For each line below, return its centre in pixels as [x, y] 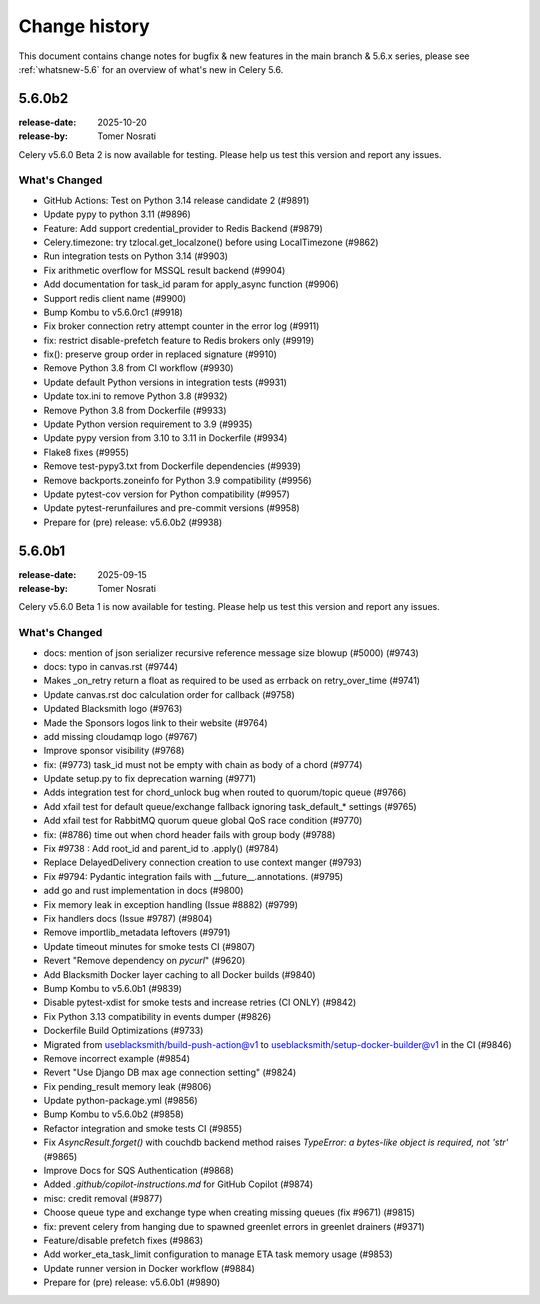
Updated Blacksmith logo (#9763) [113, 709]
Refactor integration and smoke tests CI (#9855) [143, 1128]
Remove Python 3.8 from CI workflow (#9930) [138, 368]
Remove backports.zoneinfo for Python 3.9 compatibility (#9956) [177, 480]
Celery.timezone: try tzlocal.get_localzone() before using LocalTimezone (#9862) [211, 242]
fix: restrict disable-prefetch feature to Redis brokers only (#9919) [179, 340]
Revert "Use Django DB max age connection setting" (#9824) [170, 1072]
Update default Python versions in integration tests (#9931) [165, 382]
